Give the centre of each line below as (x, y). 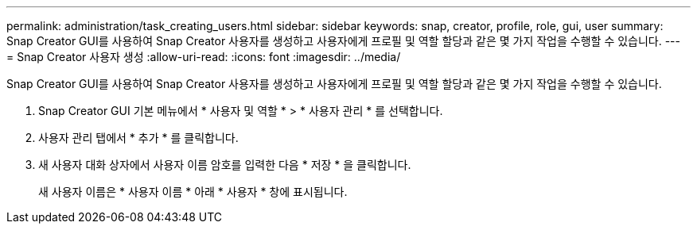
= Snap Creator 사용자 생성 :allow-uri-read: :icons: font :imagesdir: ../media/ (204, 57)
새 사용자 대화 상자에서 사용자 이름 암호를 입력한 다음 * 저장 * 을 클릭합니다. (225, 165)
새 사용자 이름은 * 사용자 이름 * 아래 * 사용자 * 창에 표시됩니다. (193, 192)
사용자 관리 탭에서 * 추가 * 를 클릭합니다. (138, 138)
